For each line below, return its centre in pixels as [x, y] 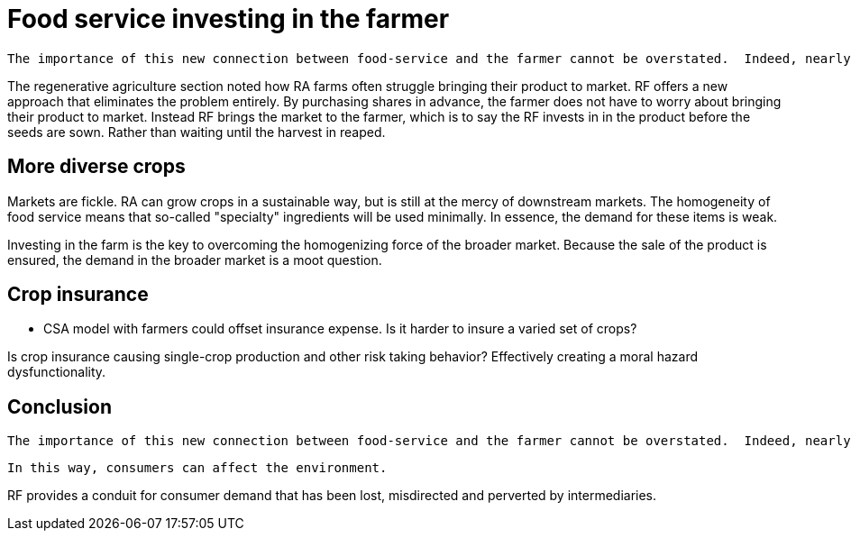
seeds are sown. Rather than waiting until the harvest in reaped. [197, 132]
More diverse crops [96, 167]
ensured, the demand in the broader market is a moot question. [195, 260]
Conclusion [60, 406]
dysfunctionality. [57, 372]
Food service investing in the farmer [229, 19]
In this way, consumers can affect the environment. [197, 468]
